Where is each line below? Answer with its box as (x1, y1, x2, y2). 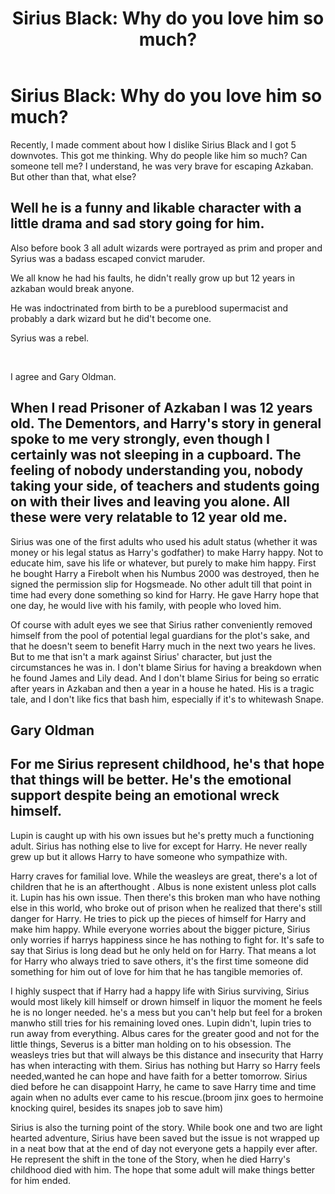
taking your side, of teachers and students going (10, 478, 320, 495)
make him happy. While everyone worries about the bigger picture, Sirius (10, 923, 311, 935)
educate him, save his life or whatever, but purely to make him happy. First (10, 557, 317, 569)
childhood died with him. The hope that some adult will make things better (10, 1163, 316, 1176)
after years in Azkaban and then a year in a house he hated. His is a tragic (10, 682, 315, 694)
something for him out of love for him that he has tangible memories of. (10, 965, 303, 977)
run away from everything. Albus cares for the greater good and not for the (10, 1027, 320, 1039)
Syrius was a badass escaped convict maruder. (10, 252, 206, 264)
